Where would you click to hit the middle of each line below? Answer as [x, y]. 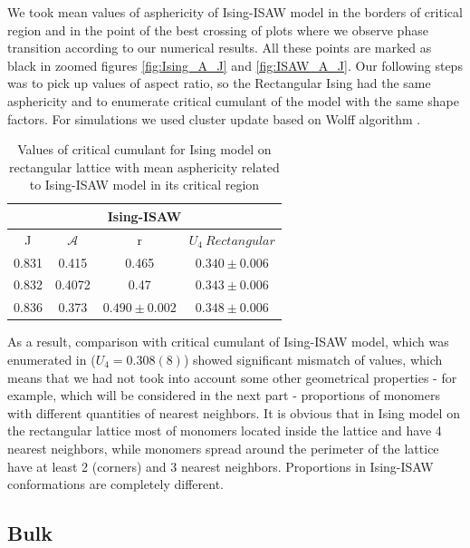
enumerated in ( [52, 359]
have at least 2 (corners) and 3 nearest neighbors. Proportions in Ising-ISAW [221, 466]
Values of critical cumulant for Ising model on [144, 149]
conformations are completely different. [115, 484]
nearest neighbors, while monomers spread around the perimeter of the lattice [223, 448]
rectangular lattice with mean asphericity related [144, 166]
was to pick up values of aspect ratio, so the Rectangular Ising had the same [219, 83]
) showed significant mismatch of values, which [313, 359]
